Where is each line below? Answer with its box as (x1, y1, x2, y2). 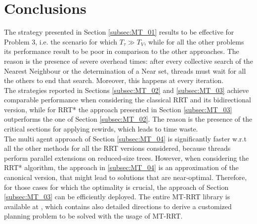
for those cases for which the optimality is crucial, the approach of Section (4, 181, 229, 192)
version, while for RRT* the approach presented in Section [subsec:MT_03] (4, 104, 232, 114)
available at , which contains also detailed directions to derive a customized (4, 201, 232, 211)
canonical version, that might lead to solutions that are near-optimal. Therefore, (4, 172, 247, 182)
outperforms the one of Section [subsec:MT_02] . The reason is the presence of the (4, 114, 253, 124)
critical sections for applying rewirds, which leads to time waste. (4, 124, 198, 134)
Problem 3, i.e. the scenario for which (4, 36, 118, 46)
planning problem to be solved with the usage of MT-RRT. (4, 211, 183, 221)
